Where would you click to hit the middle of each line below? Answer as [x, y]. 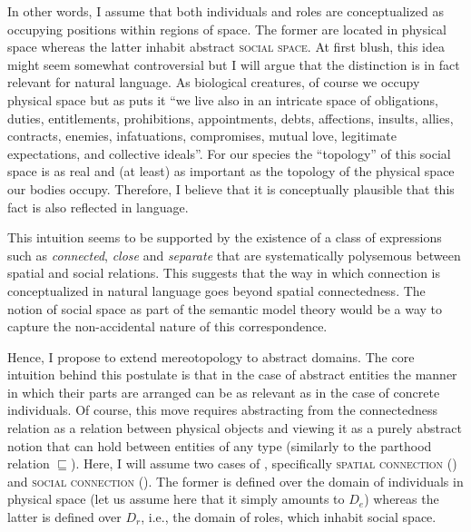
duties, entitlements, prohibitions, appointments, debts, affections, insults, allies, [231, 118]
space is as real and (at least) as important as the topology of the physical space [231, 171]
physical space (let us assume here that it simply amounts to [176, 499]
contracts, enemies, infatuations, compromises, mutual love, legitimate [202, 136]
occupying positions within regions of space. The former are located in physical [227, 29]
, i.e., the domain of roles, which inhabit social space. [289, 517]
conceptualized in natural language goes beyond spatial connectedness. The [216, 290]
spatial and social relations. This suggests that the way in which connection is [224, 273]
